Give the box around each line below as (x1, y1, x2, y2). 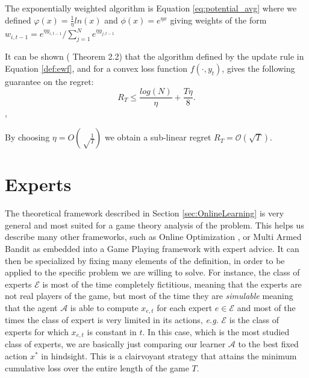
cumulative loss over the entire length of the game (5, 361, 189, 374)
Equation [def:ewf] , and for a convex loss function (5, 61, 188, 74)
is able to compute (70, 301, 139, 313)
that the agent (5, 301, 58, 313)
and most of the (237, 301, 296, 313)
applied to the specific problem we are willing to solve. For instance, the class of (5, 266, 300, 279)
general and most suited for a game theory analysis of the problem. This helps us (5, 218, 304, 231)
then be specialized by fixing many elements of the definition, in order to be (5, 254, 285, 266)
